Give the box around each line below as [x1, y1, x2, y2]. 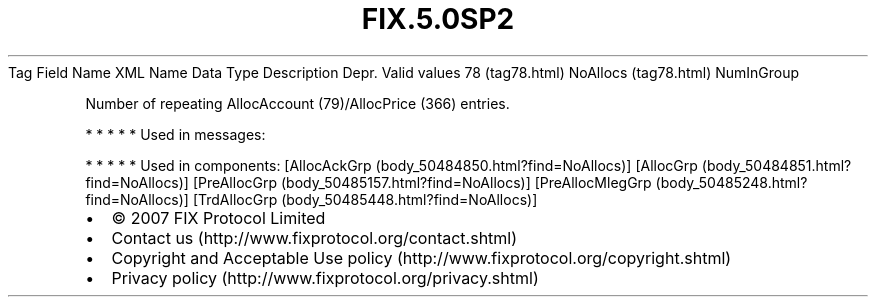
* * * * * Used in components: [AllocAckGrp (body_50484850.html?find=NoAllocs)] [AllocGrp [85, 156, 698, 174]
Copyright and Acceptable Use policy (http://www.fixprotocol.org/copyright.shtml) [111, 247, 732, 268]
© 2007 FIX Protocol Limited [111, 207, 326, 228]
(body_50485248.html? [655, 173, 808, 191]
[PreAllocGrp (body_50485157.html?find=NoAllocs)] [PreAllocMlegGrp [192, 173, 652, 191]
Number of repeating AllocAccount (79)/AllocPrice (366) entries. [85, 94, 510, 112]
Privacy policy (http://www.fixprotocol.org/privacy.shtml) [111, 267, 539, 288]
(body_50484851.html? [701, 156, 852, 174]
